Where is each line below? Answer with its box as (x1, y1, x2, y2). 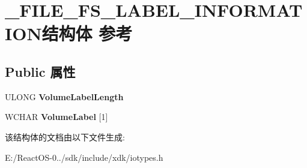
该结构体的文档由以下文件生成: (5, 130, 125, 143)
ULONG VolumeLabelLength (5, 90, 124, 103)
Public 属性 (5, 62, 76, 80)
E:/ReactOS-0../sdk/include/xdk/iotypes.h (5, 151, 163, 163)
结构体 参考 (41, 21, 133, 46)
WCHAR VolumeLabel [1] (5, 110, 108, 123)
